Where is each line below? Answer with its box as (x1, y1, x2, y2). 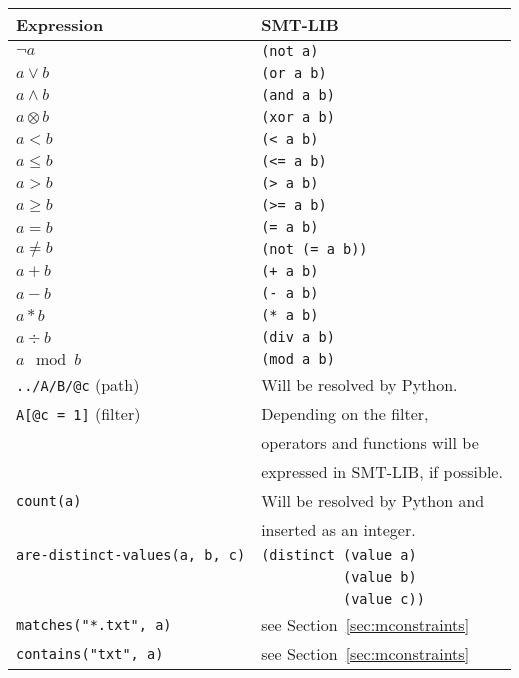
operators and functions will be (261, 431, 479, 454)
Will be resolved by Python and (261, 489, 485, 512)
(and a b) (261, 87, 335, 103)
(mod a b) (261, 351, 335, 367)
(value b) (343, 569, 417, 585)
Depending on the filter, (261, 402, 429, 425)
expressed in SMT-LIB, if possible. (261, 460, 503, 483)
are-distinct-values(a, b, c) (16, 547, 246, 563)
